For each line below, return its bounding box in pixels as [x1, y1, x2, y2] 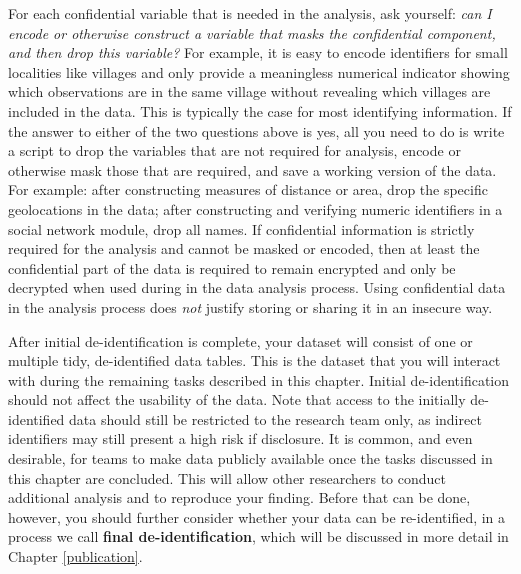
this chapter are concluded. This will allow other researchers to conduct [8, 467, 447, 488]
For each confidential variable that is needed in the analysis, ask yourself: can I [8, 3, 492, 23]
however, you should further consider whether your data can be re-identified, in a [8, 506, 506, 527]
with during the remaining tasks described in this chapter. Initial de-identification [8, 369, 510, 390]
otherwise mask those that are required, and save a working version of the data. [8, 159, 497, 180]
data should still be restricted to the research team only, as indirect [69, 408, 482, 429]
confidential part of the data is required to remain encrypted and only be [8, 257, 456, 278]
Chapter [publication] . [8, 546, 143, 567]
